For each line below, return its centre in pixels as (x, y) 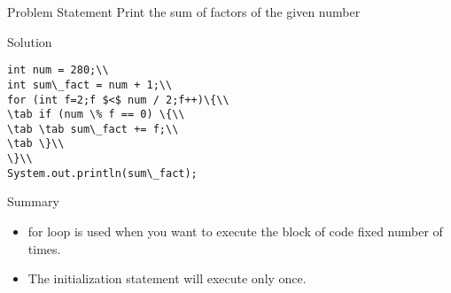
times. (44, 248)
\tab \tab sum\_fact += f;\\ (93, 129)
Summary (33, 201)
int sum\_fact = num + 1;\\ (90, 85)
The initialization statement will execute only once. (167, 278)
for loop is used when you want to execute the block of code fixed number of (235, 231)
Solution (30, 41)
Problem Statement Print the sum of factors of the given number (184, 12)
